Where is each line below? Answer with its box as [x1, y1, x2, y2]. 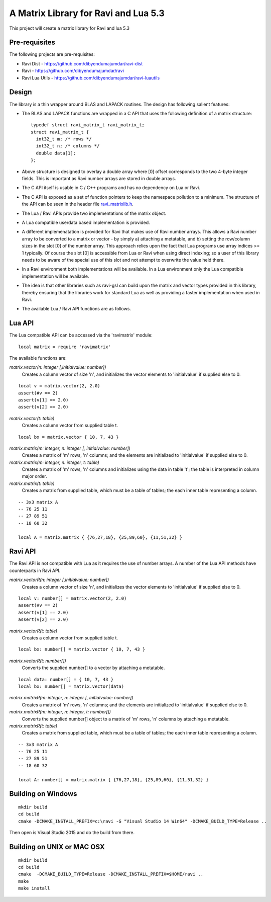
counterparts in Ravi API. [9, 567, 61, 573]
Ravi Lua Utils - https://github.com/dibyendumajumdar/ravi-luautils [22, 74, 160, 80]
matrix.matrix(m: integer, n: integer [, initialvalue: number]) [9, 445, 130, 451]
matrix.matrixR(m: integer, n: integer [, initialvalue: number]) [9, 695, 133, 701]
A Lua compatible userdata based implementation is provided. [22, 219, 150, 225]
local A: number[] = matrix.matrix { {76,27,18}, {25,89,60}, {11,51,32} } [18, 777, 209, 782]
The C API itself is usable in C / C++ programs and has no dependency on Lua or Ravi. [22, 185, 200, 191]
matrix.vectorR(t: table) [9, 628, 58, 634]
